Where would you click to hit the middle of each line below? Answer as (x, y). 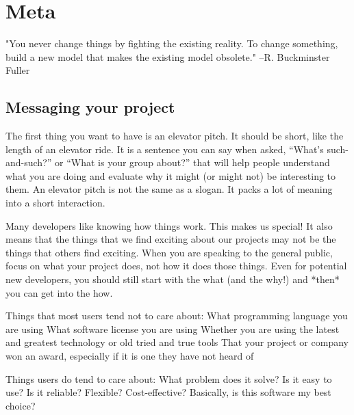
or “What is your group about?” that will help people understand (192, 162)
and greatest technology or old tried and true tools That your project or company (177, 342)
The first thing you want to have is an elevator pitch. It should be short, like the (175, 136)
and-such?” (29, 162)
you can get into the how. (59, 292)
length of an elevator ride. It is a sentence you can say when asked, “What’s (165, 149)
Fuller (18, 70)
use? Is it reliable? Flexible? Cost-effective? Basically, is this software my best (168, 392)
